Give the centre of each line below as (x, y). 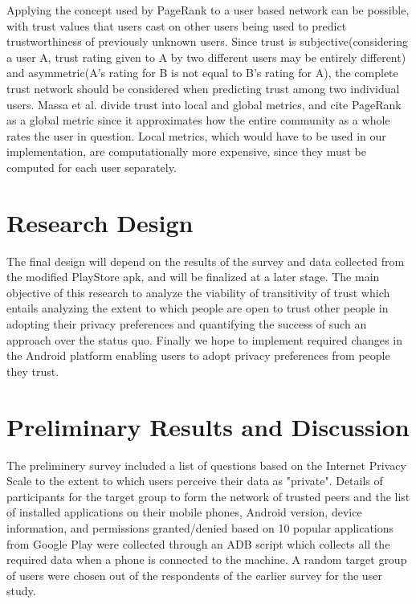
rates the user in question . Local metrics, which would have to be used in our (196, 135)
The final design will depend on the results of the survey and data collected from (206, 261)
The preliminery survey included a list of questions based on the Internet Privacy (206, 465)
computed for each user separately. (92, 167)
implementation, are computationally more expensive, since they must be (186, 151)
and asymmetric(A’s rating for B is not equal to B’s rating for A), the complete (202, 73)
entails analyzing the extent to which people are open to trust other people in (198, 308)
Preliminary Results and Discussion (208, 426)
